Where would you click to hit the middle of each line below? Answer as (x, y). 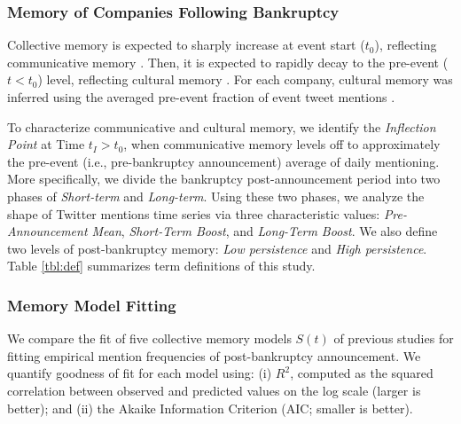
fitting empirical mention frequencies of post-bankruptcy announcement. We (214, 355)
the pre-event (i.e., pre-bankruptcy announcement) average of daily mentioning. (223, 161)
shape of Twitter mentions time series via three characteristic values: (194, 213)
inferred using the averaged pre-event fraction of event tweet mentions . (201, 97)
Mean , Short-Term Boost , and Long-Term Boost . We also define (265, 231)
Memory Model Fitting (92, 305)
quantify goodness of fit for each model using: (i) (140, 373)
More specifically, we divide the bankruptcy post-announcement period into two (224, 179)
